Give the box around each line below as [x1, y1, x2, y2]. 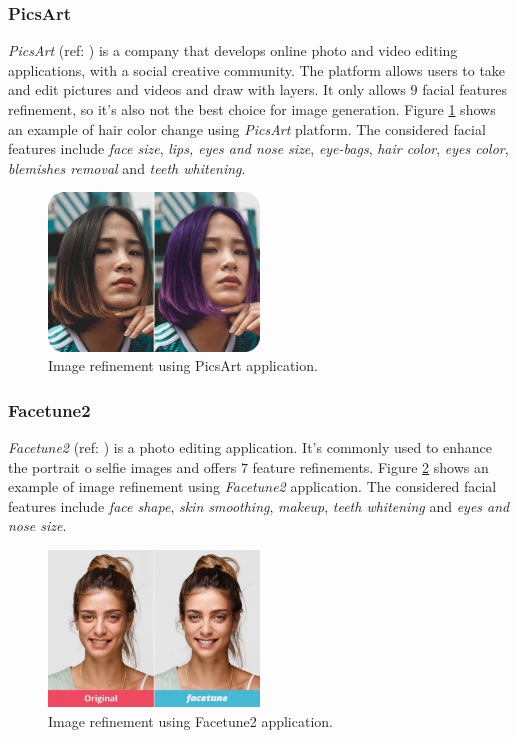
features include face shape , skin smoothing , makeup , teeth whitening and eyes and [8, 495, 510, 516]
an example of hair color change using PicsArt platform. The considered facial [8, 118, 486, 139]
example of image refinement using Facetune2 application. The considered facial [8, 476, 497, 497]
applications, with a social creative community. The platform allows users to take [8, 59, 506, 80]
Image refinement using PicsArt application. [48, 355, 318, 376]
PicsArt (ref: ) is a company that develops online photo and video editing [8, 40, 458, 61]
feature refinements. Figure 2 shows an [252, 456, 489, 477]
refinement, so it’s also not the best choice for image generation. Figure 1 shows [8, 99, 496, 119]
